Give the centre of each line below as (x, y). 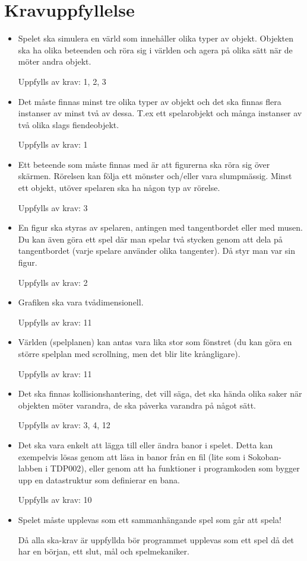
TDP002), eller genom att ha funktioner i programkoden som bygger (175, 468)
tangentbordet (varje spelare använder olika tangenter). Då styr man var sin (157, 251)
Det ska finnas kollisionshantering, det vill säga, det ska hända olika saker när (160, 393)
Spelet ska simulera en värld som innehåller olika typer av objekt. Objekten (156, 38)
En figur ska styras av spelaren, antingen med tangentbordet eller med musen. (160, 227)
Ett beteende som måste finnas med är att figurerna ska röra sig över (144, 164)
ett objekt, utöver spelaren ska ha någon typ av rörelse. (119, 188)
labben (30, 468)
